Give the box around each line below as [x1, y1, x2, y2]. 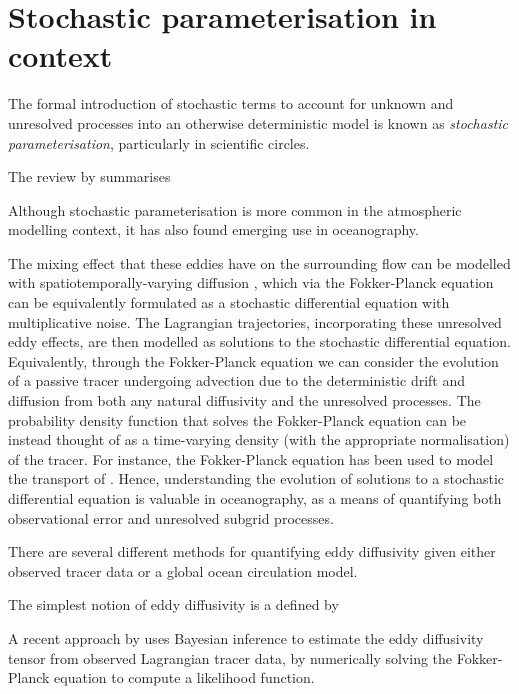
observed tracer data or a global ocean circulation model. [8, 560, 358, 581]
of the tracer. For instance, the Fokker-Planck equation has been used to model [8, 448, 494, 469]
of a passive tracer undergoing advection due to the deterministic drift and [8, 370, 466, 391]
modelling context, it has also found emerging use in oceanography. [8, 219, 419, 240]
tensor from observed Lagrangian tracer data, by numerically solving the [8, 647, 453, 668]
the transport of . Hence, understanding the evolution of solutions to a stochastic [8, 468, 505, 489]
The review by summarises [8, 166, 171, 187]
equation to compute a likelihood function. [54, 667, 315, 688]
